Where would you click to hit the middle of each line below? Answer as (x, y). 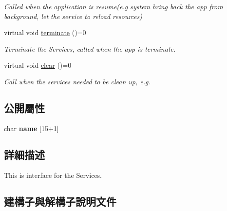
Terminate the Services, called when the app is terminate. (90, 48)
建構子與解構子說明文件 (60, 201)
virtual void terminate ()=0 (45, 32)
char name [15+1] (31, 128)
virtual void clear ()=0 (38, 65)
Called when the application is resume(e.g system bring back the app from (113, 6)
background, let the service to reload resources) (73, 16)
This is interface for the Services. (53, 175)
